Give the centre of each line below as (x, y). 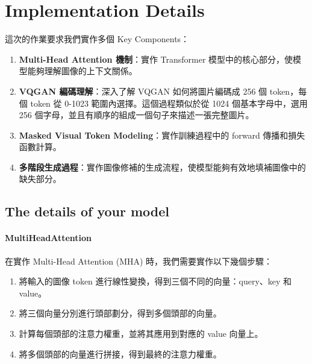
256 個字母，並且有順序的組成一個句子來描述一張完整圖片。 (136, 115)
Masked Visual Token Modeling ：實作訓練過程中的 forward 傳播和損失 (162, 135)
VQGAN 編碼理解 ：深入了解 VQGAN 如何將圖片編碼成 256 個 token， (159, 91)
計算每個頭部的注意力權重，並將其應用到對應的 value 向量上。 (141, 334)
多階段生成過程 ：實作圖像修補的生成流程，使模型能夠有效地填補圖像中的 (162, 167)
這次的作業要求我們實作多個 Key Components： (97, 39)
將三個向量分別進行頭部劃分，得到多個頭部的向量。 (120, 313)
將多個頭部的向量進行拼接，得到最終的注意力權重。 (120, 353)
